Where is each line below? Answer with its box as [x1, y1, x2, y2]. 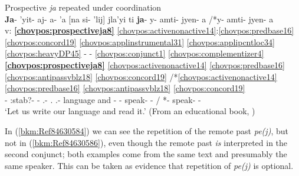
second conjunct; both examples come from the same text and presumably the [5, 148, 287, 160]
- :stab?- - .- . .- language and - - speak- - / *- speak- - [5, 93, 201, 105]
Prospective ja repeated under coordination [5, 1, 162, 13]
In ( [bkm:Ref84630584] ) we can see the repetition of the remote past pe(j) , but [5, 124, 288, 137]
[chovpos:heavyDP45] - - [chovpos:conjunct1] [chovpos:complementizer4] [5, 47, 264, 59]
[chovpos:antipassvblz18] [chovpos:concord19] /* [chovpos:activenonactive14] [5, 70, 277, 82]
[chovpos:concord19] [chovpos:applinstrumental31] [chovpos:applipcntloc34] [5, 35, 275, 48]
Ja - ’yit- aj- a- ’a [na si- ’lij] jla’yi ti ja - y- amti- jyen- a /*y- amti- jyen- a [5, 12, 274, 25]
